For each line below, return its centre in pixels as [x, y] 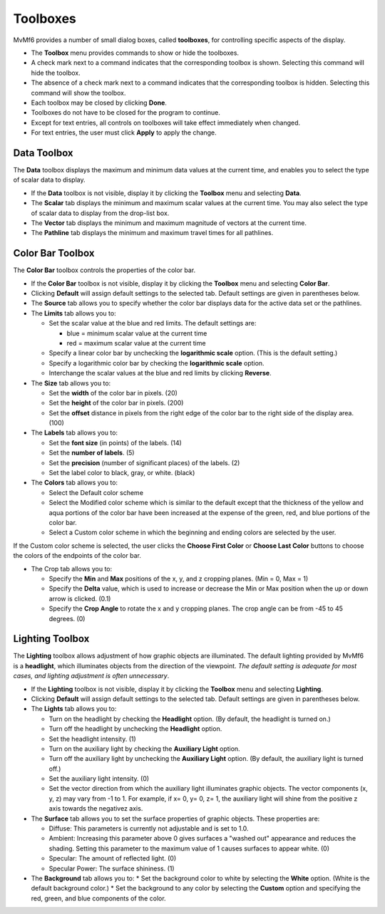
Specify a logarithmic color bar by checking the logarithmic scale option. [156, 363]
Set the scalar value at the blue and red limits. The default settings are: [153, 323]
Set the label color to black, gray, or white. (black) [122, 473]
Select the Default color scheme [96, 492]
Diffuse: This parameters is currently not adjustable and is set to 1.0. [149, 829]
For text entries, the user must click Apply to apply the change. [124, 133]
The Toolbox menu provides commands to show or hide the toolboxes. [135, 53]
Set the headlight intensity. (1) [93, 739]
